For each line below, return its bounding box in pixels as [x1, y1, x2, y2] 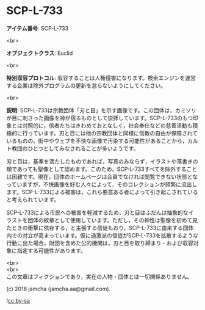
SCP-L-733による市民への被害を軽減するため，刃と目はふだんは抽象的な [6, 209, 189, 216]
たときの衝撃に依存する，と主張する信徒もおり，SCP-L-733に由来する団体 [6, 224, 194, 231]
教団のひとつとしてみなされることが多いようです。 [11, 145, 139, 152]
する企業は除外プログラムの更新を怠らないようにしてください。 [6, 82, 167, 89]
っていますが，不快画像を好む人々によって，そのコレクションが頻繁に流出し [6, 181, 198, 188]
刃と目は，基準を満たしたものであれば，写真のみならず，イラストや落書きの [6, 157, 198, 165]
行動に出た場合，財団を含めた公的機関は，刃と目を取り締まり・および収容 [6, 239, 193, 247]
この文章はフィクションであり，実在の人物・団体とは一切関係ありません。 [6, 273, 193, 280]
